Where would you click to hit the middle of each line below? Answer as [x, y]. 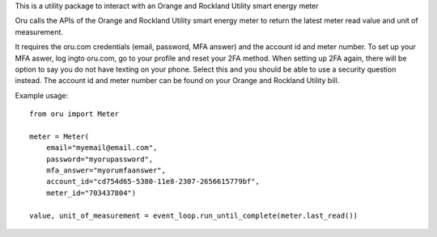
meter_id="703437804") [91, 193]
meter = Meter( [59, 136]
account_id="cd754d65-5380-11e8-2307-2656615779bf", [153, 182]
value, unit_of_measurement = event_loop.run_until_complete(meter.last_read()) [194, 215]
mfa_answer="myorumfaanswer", [106, 170]
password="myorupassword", [100, 159]
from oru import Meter [74, 114]
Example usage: [42, 95]
